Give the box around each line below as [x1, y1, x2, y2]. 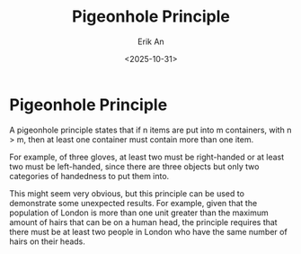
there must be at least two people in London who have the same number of [9, 226, 288, 237]
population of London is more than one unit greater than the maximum [9, 207, 270, 218]
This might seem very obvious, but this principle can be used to [9, 187, 245, 199]
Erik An [137, 36, 164, 47]
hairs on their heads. [9, 236, 85, 247]
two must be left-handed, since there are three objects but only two [9, 160, 260, 172]
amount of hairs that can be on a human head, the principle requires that [9, 216, 278, 227]
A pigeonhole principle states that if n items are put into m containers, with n [9, 124, 292, 135]
